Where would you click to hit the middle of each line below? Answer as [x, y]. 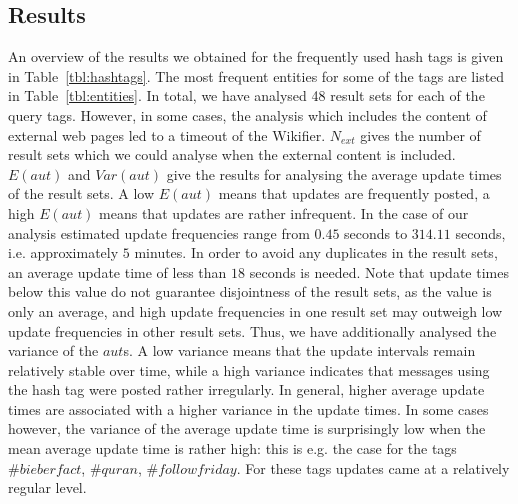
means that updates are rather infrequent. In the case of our [284, 212]
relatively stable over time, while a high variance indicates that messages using [249, 369]
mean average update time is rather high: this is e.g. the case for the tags [232, 448]
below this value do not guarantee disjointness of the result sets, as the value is [250, 291]
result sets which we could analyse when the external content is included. [232, 154]
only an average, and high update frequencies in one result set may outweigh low [255, 310]
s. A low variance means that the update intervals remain [299, 350]
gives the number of [420, 134]
